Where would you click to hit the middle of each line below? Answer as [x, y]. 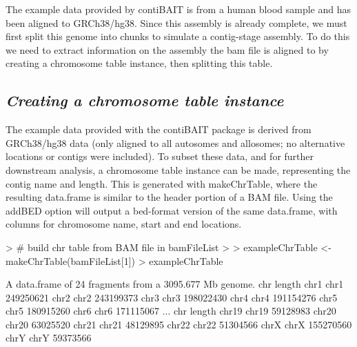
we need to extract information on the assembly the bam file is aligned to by [167, 49]
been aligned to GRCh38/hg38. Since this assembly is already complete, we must [176, 22]
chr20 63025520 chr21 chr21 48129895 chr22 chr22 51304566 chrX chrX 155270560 [179, 324]
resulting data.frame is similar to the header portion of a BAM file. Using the [169, 197]
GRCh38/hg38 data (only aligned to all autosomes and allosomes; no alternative [175, 142]
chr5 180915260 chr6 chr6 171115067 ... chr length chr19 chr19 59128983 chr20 [171, 311]
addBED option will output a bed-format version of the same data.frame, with [172, 210]
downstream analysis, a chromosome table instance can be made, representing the [178, 169]
